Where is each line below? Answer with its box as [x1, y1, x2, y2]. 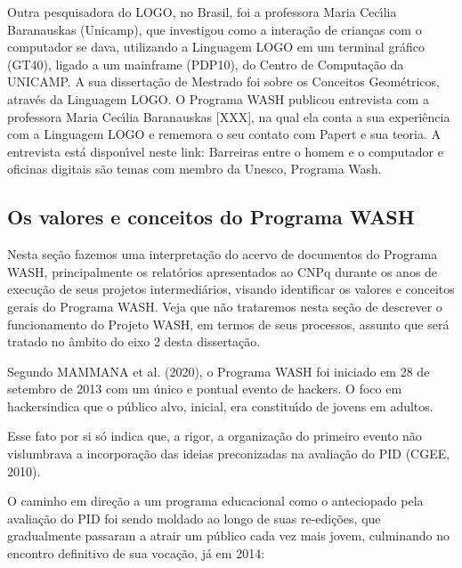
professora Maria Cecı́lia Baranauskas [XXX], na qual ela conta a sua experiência [7, 107, 450, 126]
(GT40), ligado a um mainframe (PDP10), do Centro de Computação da [7, 54, 404, 73]
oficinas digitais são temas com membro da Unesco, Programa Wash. [7, 159, 382, 178]
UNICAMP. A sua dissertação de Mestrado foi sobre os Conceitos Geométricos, [7, 72, 440, 91]
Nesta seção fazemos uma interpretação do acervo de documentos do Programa [7, 245, 438, 264]
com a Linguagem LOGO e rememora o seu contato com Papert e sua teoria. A [7, 125, 442, 143]
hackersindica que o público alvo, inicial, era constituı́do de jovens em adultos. [7, 396, 434, 415]
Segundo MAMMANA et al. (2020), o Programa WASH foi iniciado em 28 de [7, 361, 430, 380]
